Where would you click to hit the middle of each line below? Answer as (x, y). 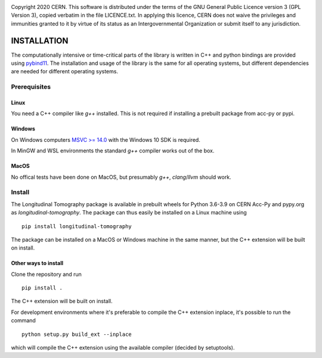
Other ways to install (37, 263)
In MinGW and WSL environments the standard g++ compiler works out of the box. (113, 151)
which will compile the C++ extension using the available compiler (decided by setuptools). (123, 348)
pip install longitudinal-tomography (77, 226)
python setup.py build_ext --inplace (77, 334)
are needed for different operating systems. (65, 71)
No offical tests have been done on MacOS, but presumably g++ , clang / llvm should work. (121, 177)
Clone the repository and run (46, 274)
